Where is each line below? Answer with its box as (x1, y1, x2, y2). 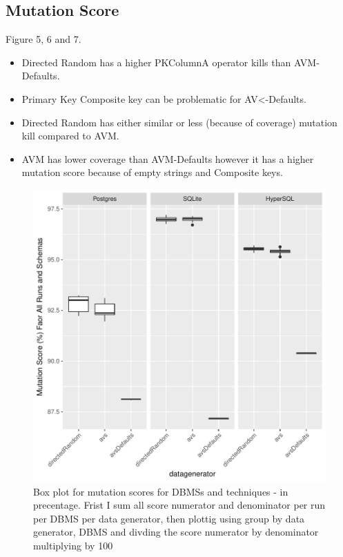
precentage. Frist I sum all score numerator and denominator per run (33, 498, 326, 512)
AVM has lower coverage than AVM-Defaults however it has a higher (21, 151, 314, 166)
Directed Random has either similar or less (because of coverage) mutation (21, 115, 337, 129)
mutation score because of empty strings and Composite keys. (21, 165, 283, 179)
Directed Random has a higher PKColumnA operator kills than (21, 55, 291, 69)
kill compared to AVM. (21, 128, 119, 143)
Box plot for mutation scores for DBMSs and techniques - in (33, 484, 288, 498)
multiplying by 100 (33, 538, 113, 552)
